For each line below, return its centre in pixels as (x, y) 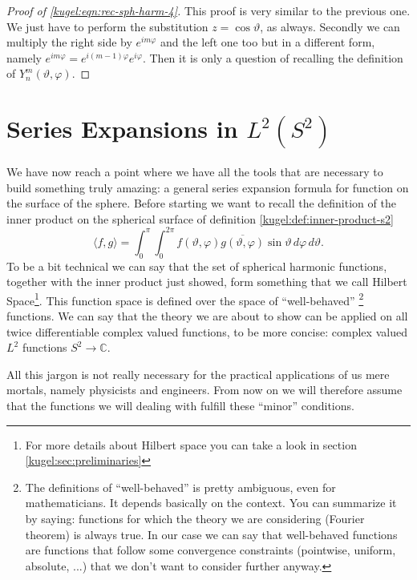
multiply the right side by (69, 42)
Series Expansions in (122, 129)
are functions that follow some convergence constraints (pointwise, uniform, (211, 550)
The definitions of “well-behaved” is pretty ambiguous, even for (180, 487)
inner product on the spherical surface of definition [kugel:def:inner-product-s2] (200, 218)
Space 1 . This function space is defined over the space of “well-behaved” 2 (185, 299)
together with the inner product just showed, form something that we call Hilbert (207, 282)
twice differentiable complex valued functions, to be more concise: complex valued (207, 331)
